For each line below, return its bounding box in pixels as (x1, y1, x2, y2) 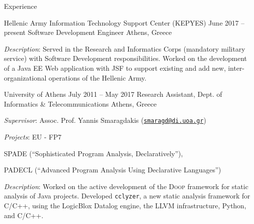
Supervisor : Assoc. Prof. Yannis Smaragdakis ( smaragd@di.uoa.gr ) (4, 115, 206, 125)
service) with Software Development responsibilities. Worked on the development (4, 53, 247, 63)
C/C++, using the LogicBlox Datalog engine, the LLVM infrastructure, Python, (4, 200, 247, 211)
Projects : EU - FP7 (4, 132, 61, 141)
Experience (4, 1, 37, 11)
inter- (228, 62, 245, 73)
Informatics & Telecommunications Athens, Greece (4, 98, 157, 109)
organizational (4, 72, 47, 83)
